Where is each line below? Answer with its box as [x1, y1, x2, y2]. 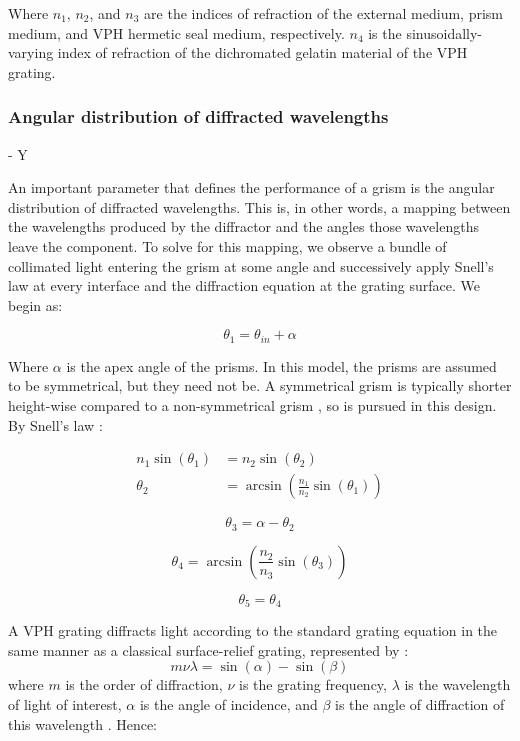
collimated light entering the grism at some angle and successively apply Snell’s [8, 255, 494, 276]
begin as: [8, 294, 63, 315]
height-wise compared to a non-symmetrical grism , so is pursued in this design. [8, 394, 497, 415]
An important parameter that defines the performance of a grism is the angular [8, 177, 495, 198]
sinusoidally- [406, 22, 483, 43]
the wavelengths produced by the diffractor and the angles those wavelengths [8, 216, 479, 237]
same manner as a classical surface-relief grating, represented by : [8, 639, 409, 660]
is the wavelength [404, 674, 511, 695]
